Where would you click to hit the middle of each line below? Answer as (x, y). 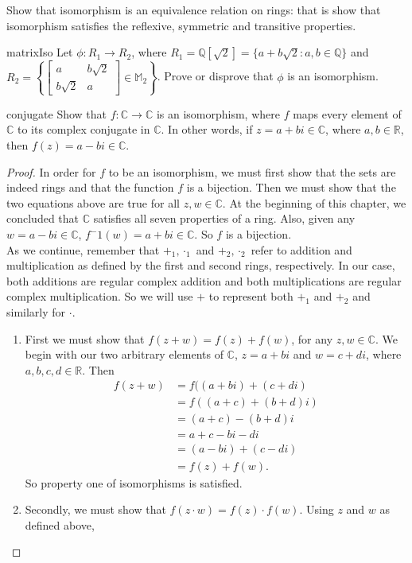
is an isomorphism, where (218, 113)
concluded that (43, 218)
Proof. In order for (51, 171)
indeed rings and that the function (90, 187)
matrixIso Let (40, 52)
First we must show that (85, 338)
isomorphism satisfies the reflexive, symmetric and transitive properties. (181, 25)
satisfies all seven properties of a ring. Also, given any (224, 218)
